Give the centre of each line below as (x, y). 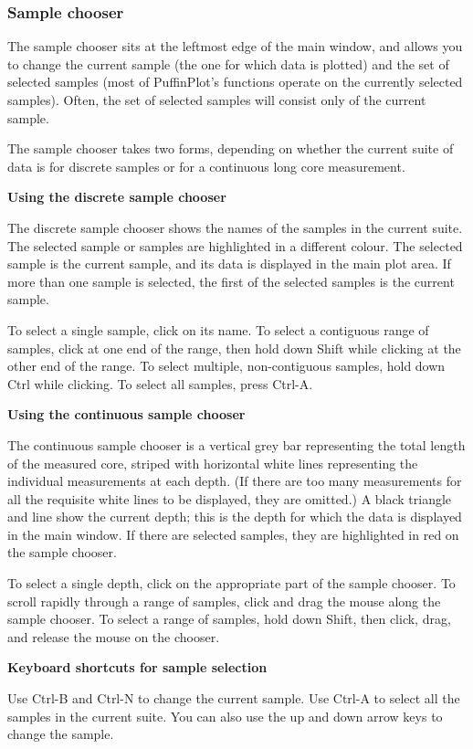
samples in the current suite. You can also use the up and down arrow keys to (225, 716)
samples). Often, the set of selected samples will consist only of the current (217, 100)
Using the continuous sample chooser (126, 414)
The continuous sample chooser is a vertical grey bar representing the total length (236, 444)
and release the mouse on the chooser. (114, 636)
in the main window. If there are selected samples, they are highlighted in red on (233, 534)
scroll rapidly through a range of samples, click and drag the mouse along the (224, 601)
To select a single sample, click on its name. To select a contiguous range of (218, 329)
